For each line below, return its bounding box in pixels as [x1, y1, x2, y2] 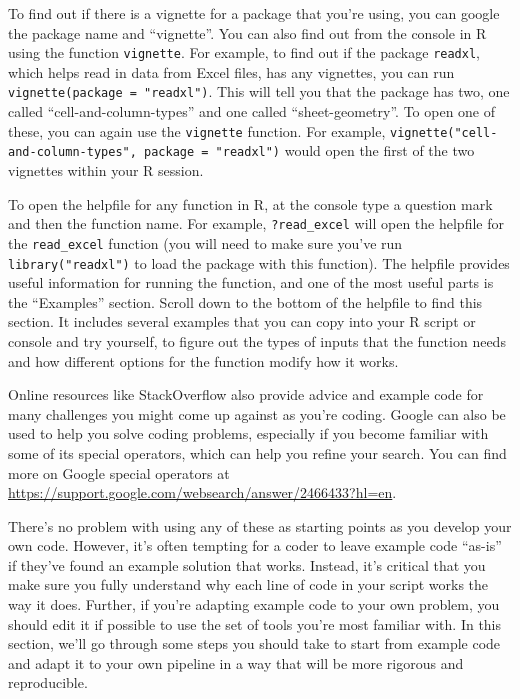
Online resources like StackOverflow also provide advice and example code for [8, 384, 484, 405]
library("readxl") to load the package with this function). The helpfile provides [8, 252, 510, 273]
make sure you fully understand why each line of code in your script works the [8, 574, 489, 595]
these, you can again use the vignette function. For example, [8, 120, 386, 141]
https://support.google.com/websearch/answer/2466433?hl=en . [8, 482, 397, 503]
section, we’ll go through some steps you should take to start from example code [8, 633, 501, 654]
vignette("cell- [390, 125, 498, 140]
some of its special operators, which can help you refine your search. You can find [8, 442, 507, 463]
